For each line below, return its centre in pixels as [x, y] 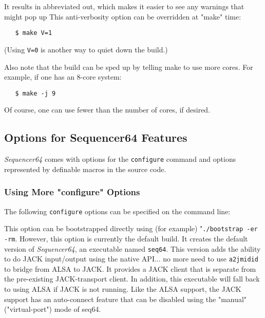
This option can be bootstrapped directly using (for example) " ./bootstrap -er [131, 228]
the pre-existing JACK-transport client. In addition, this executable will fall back [132, 279]
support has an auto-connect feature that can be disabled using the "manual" [126, 299]
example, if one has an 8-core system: [63, 77]
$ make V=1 [34, 33]
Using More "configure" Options [72, 192]
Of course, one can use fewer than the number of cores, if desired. [107, 110]
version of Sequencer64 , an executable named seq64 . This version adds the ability [132, 248]
